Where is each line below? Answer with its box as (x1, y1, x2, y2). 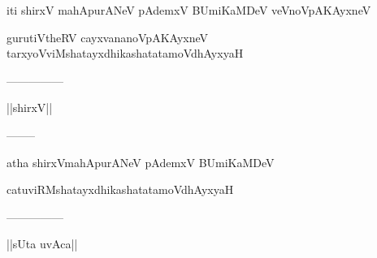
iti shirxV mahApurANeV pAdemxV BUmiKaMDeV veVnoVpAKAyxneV (6, 2, 371, 18)
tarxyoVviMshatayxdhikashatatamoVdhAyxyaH (6, 45, 244, 62)
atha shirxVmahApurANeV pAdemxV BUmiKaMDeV (6, 153, 275, 170)
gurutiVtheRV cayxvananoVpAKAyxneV (6, 28, 209, 45)
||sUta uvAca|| (6, 235, 78, 252)
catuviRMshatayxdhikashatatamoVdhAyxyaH (6, 181, 234, 198)
